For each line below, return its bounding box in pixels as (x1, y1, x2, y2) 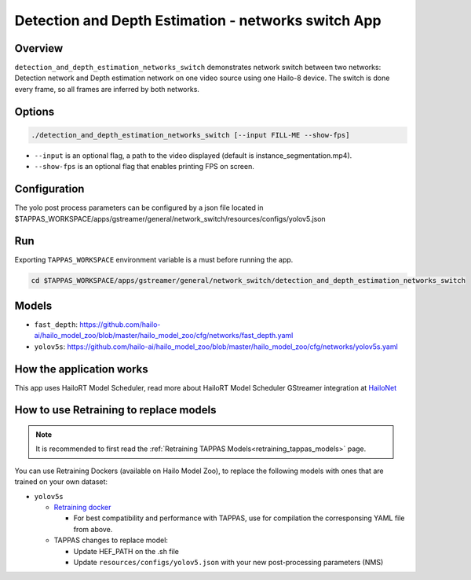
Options (14, 105, 55, 118)
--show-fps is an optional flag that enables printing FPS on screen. (34, 162, 254, 171)
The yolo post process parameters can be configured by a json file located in (14, 203, 264, 212)
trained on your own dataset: (14, 477, 108, 486)
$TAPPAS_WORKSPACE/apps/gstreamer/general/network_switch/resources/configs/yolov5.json (14, 214, 326, 223)
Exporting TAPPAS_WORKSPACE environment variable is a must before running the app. (14, 255, 294, 265)
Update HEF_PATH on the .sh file (73, 546, 180, 556)
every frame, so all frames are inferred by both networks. (14, 84, 200, 94)
